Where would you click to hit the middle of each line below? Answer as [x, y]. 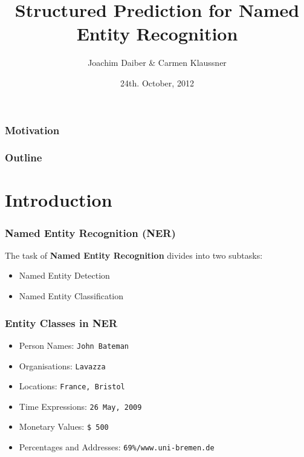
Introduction [59, 200]
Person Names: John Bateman [74, 345]
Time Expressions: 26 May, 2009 [80, 406]
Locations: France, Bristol [72, 386]
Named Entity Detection [64, 275]
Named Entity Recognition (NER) [90, 232]
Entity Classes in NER [61, 322]
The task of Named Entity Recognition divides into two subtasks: [134, 255]
